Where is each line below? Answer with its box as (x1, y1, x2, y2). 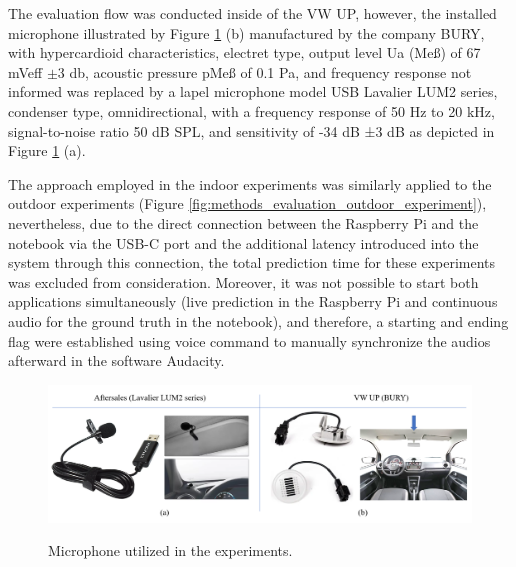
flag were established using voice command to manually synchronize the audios (8, 330, 491, 351)
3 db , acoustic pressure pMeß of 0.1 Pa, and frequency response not (57, 61, 472, 82)
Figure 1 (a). (8, 140, 86, 161)
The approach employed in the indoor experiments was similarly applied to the (8, 173, 492, 194)
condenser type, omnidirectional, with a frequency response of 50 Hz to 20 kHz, (8, 100, 495, 121)
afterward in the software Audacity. (8, 350, 225, 371)
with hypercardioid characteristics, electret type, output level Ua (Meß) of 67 (8, 42, 481, 63)
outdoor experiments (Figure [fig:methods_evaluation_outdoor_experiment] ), (8, 193, 487, 214)
